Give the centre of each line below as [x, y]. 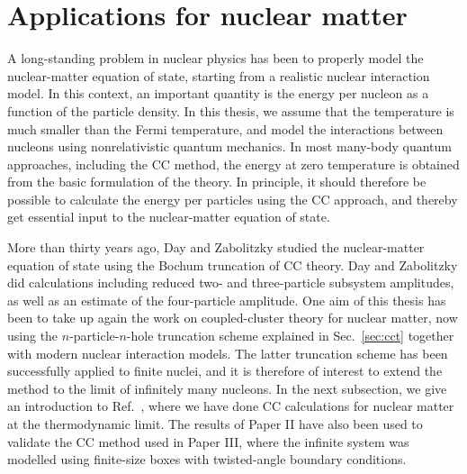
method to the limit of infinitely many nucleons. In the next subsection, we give [227, 388]
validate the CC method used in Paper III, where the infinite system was [208, 441]
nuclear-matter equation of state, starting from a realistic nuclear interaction [219, 75]
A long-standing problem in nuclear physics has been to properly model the [216, 58]
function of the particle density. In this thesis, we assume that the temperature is [231, 110]
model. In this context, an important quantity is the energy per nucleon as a [218, 93]
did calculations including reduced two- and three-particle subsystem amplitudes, [231, 283]
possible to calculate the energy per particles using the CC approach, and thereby [233, 199]
